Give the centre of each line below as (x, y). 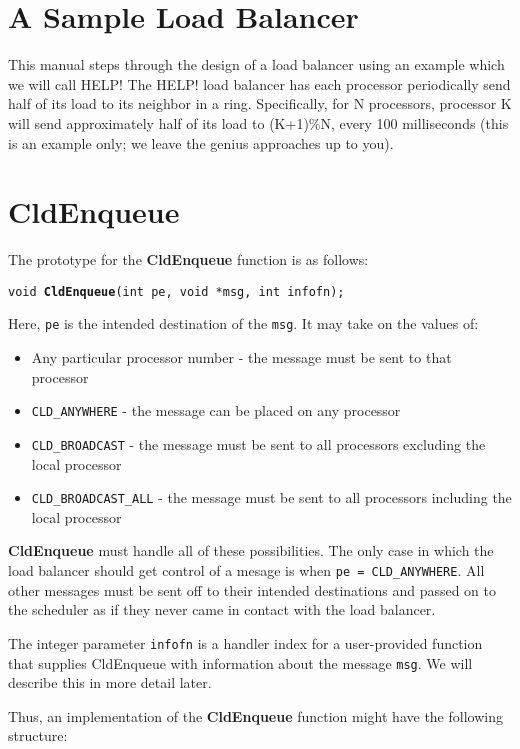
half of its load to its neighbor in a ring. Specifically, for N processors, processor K (260, 103)
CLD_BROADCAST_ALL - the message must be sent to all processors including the (271, 497)
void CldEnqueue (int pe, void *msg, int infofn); (176, 291)
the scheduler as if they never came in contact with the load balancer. (222, 609)
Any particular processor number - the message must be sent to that (241, 357)
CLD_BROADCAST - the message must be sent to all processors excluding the (258, 443)
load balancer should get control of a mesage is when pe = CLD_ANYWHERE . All (246, 570)
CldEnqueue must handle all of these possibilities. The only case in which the (251, 550)
